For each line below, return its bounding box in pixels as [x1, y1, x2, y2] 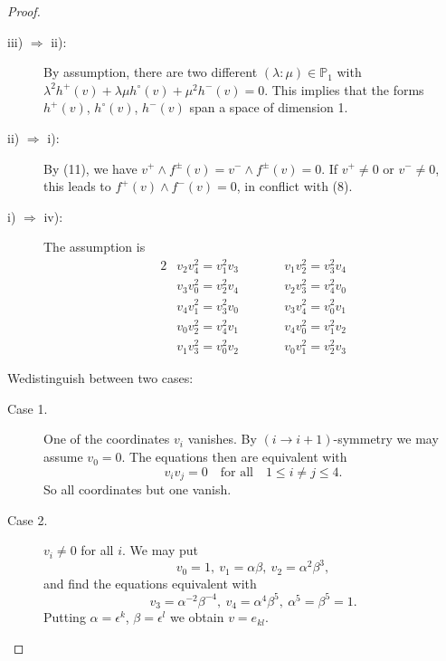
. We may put [122, 541, 199, 560]
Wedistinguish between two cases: [7, 369, 194, 388]
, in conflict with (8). [236, 177, 353, 196]
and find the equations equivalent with [43, 573, 257, 592]
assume [43, 447, 83, 466]
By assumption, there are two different [43, 62, 258, 81]
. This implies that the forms [264, 80, 424, 99]
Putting [43, 608, 86, 627]
